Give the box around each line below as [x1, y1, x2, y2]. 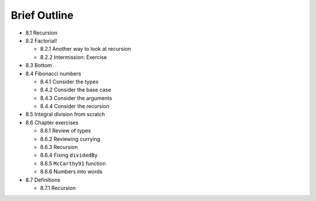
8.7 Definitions [25, 176, 61, 183]
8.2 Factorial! [25, 37, 57, 44]
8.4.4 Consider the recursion [40, 103, 109, 110]
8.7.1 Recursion [40, 184, 76, 191]
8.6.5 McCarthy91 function [40, 160, 106, 167]
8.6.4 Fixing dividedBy [40, 152, 98, 159]
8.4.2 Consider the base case [40, 86, 111, 93]
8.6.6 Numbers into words [40, 168, 102, 175]
